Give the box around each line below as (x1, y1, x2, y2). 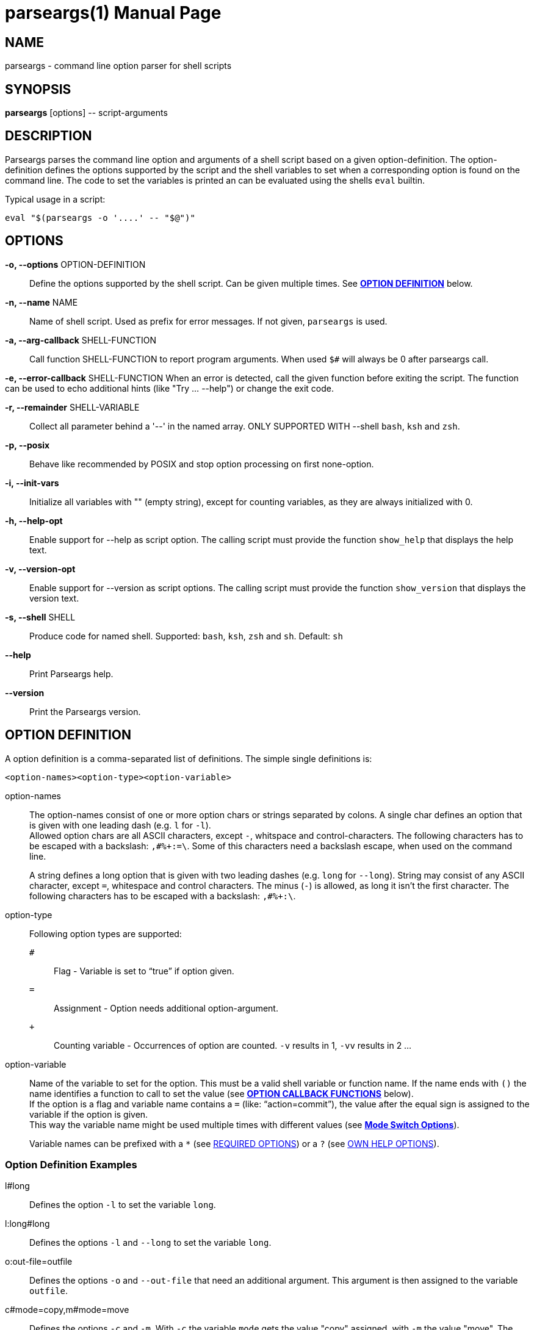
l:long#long (5, 1218, 50, 1229)
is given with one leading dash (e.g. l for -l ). (29, 819, 211, 830)
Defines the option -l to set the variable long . (29, 1199, 216, 1210)
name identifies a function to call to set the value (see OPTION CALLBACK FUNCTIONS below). (29, 1088, 414, 1099)
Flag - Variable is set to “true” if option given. (54, 965, 234, 976)
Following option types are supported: (29, 928, 182, 939)
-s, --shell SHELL (5, 611, 76, 622)
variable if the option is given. (29, 1109, 148, 1120)
